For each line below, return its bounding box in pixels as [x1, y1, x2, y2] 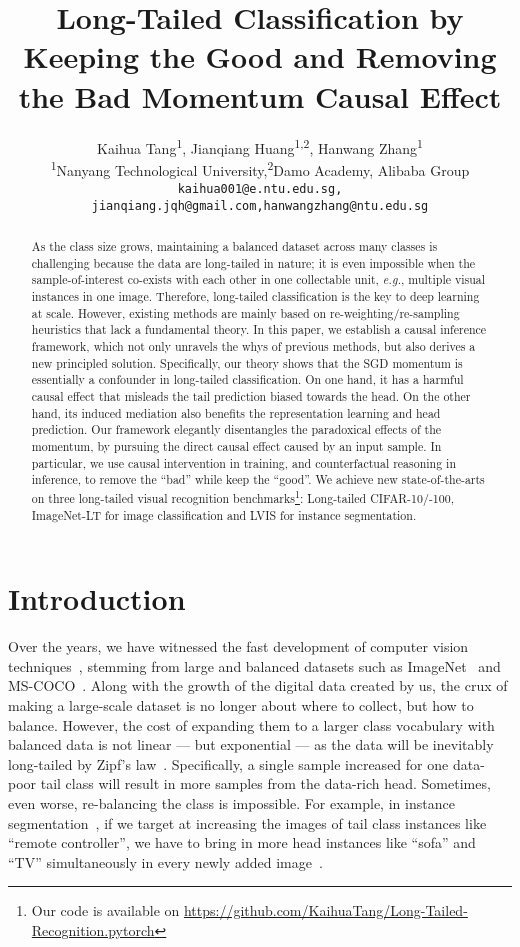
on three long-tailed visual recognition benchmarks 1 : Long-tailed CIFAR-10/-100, [31, 486, 455, 506]
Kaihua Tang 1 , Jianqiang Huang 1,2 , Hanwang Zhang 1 [97, 134, 423, 158]
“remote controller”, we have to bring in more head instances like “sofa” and [8, 832, 476, 853]
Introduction [8, 578, 186, 619]
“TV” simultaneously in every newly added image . [8, 851, 323, 872]
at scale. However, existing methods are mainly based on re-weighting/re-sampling [31, 304, 460, 321]
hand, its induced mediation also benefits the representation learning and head [31, 404, 441, 421]
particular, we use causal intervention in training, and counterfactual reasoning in [31, 454, 457, 471]
